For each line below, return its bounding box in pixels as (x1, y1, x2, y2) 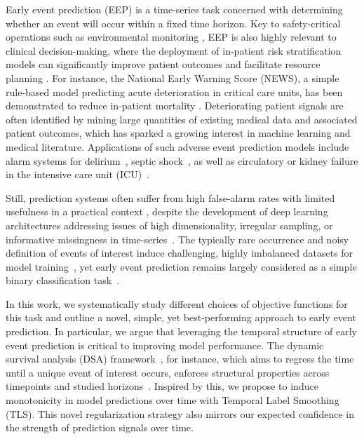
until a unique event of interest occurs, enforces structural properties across (6, 365, 330, 379)
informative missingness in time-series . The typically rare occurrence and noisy (6, 231, 349, 246)
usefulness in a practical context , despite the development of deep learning (6, 204, 328, 219)
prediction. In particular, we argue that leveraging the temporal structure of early (6, 324, 357, 339)
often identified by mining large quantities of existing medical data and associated (6, 112, 358, 126)
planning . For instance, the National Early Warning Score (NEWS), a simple (6, 70, 339, 85)
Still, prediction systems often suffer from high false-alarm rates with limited (6, 190, 335, 205)
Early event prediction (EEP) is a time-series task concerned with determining (6, 2, 343, 16)
